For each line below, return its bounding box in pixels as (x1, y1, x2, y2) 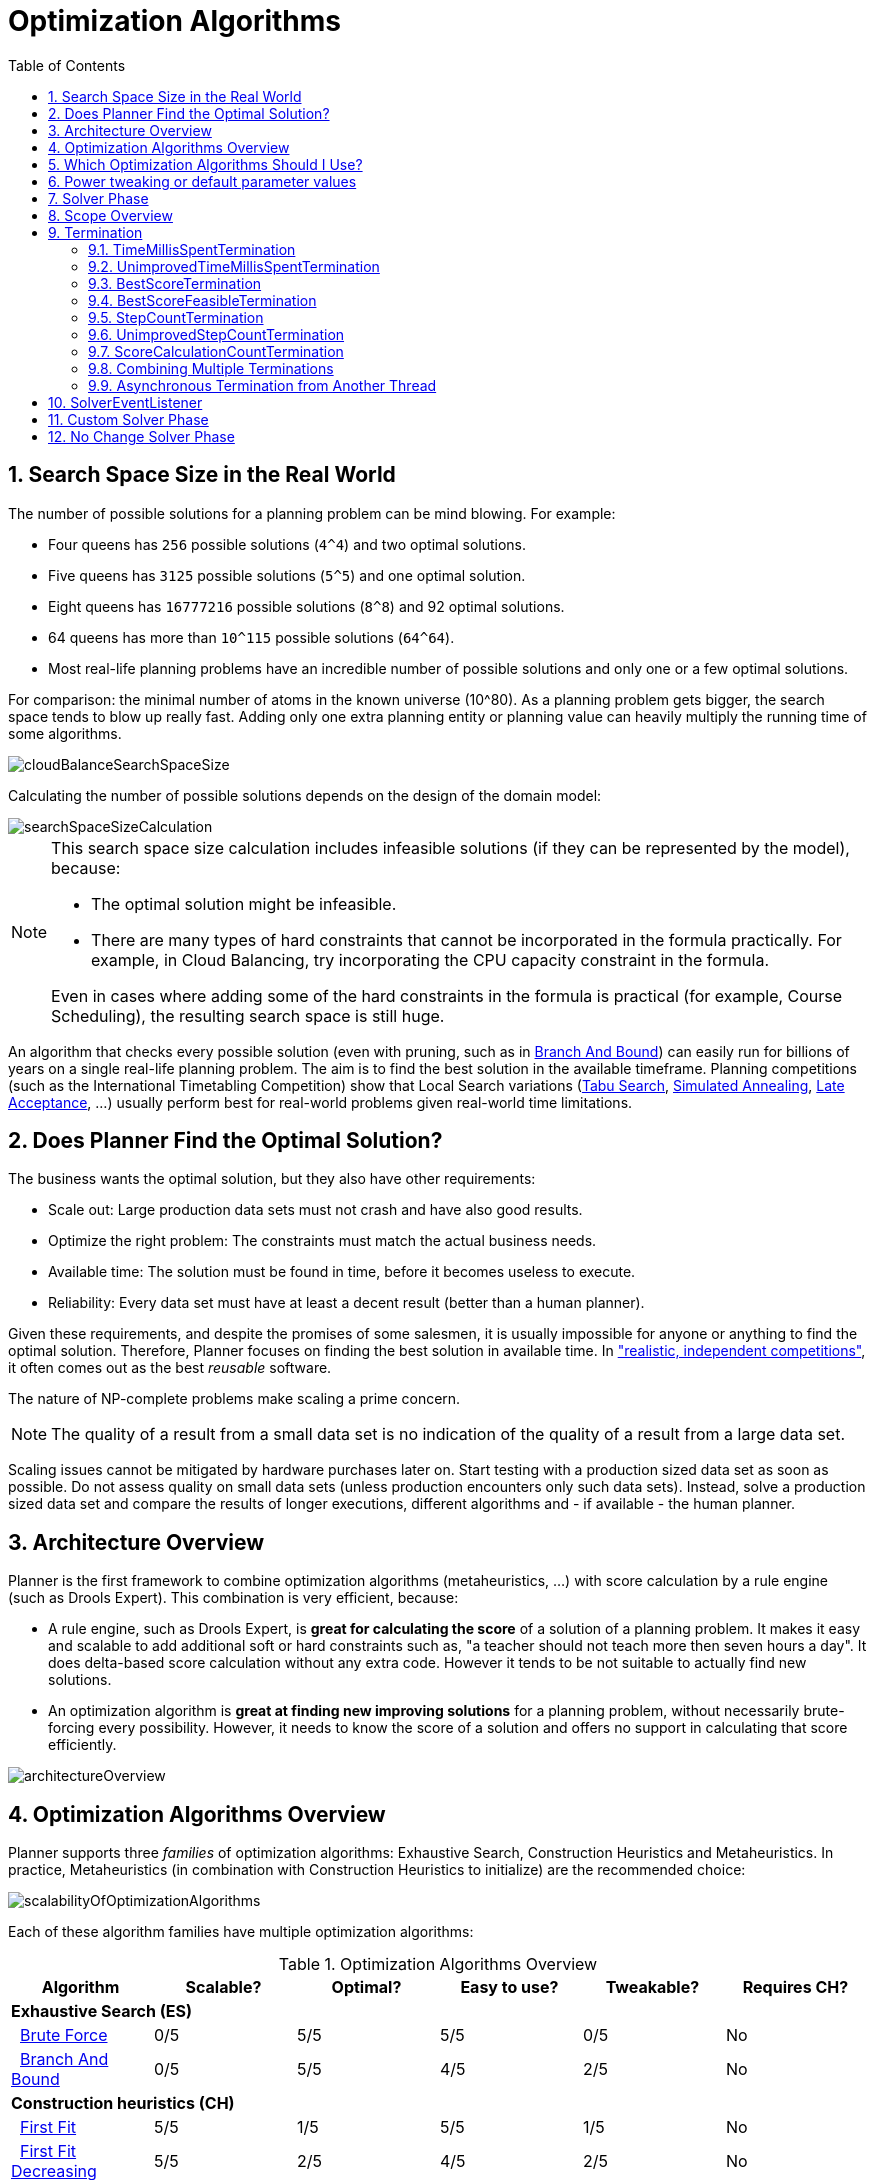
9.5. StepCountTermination (88, 308, 264, 326)
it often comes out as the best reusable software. (8, 1359, 332, 1377)
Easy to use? (460, 1977, 559, 1998)
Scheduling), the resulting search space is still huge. (51, 1005, 445, 1026)
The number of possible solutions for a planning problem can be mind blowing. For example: (8, 504, 616, 522)
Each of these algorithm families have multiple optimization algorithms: (8, 1923, 474, 1941)
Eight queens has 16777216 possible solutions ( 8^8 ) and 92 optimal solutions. (48, 597, 565, 615)
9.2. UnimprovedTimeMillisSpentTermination (88, 257, 380, 275)
